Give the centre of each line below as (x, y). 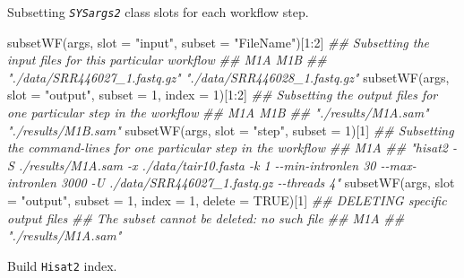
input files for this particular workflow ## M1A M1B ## (167, 60)
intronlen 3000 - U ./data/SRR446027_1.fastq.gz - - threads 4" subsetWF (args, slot (231, 182)
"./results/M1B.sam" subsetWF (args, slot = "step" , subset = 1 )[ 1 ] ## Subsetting (231, 130)
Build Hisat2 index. (62, 265)
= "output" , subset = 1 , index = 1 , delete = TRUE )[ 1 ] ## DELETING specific (227, 200)
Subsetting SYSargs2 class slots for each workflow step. (158, 12)
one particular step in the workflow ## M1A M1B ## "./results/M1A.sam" (218, 113)
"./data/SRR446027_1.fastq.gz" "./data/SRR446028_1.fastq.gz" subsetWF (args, (228, 77)
